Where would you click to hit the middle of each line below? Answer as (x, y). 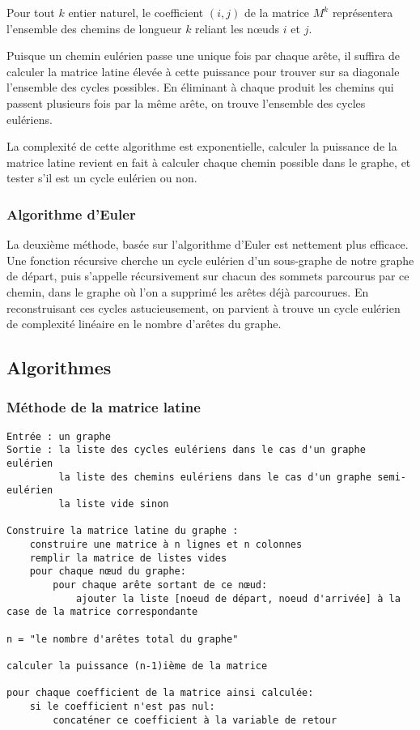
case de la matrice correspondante (102, 612)
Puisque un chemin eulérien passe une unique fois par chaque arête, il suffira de (204, 55)
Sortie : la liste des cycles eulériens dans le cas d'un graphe (186, 450)
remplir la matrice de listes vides (128, 558)
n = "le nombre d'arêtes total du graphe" (123, 639)
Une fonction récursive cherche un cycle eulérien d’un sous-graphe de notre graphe (210, 260)
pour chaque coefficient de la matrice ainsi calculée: (160, 693)
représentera (363, 12)
